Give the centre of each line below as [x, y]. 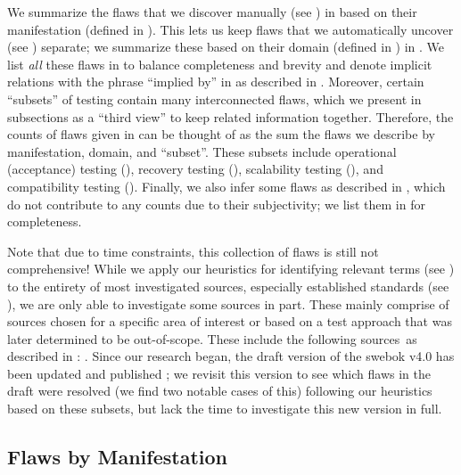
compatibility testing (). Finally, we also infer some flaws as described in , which [226, 186]
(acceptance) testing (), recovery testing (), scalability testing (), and [195, 169]
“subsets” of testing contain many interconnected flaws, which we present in [214, 98]
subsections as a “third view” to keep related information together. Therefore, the [230, 116]
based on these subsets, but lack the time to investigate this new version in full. [225, 409]
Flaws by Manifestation [118, 457]
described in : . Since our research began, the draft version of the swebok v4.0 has [231, 356]
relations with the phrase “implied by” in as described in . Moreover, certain [216, 82]
